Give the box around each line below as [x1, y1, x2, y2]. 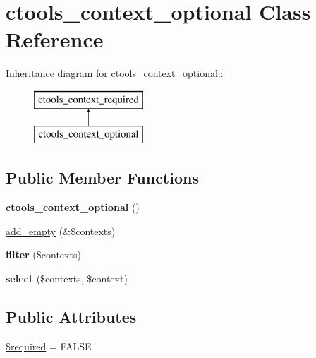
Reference [6, 25, 104, 54]
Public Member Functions [6, 167, 199, 189]
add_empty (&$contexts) [6, 223, 116, 238]
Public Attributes [6, 306, 137, 328]
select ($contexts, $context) [6, 271, 128, 286]
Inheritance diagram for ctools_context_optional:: [6, 66, 224, 80]
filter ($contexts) [6, 247, 81, 262]
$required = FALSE [6, 338, 92, 353]
